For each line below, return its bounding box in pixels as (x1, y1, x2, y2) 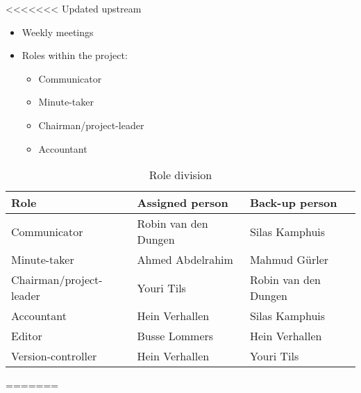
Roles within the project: (22, 48, 128, 62)
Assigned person (137, 194, 228, 211)
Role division (149, 167, 212, 183)
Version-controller (11, 348, 97, 365)
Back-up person (249, 194, 337, 211)
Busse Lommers (137, 328, 214, 344)
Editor (11, 328, 42, 344)
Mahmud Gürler (249, 251, 329, 268)
